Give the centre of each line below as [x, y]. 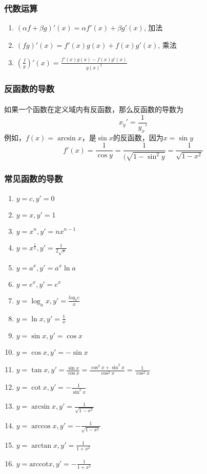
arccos [41, 426]
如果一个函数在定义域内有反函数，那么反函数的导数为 [94, 109]
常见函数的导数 [34, 179]
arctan [42, 445]
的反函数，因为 [138, 137]
